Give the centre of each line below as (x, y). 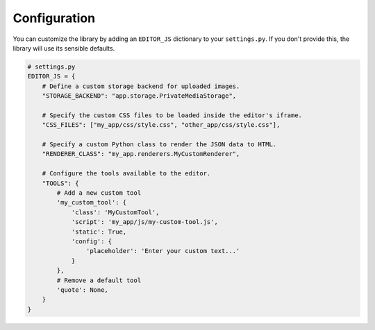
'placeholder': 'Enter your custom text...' (163, 251)
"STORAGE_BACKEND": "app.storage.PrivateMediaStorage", (139, 96)
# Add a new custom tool (99, 193)
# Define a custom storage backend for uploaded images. (141, 86)
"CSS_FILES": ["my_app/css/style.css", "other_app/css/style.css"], (161, 125)
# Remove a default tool (99, 280)
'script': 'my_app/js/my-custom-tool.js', (144, 222)
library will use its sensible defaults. (64, 48)
